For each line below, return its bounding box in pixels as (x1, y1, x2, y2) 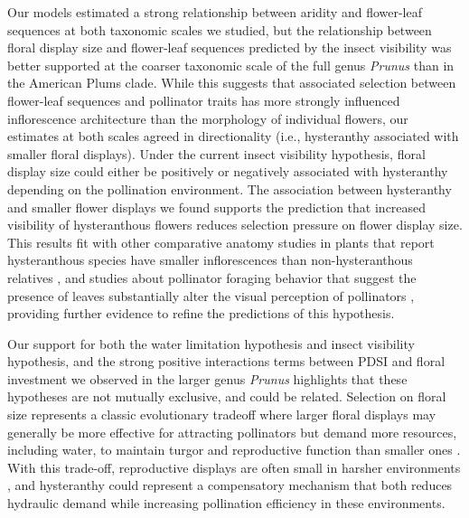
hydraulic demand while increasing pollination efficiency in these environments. (7, 494, 446, 513)
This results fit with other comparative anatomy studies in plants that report (7, 232, 435, 251)
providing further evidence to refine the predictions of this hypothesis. (7, 304, 395, 323)
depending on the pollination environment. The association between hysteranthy (7, 179, 452, 198)
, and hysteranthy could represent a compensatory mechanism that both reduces (7, 476, 453, 494)
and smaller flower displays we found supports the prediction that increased (7, 197, 427, 216)
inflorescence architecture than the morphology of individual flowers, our (7, 108, 408, 127)
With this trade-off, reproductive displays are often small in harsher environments (7, 457, 461, 476)
